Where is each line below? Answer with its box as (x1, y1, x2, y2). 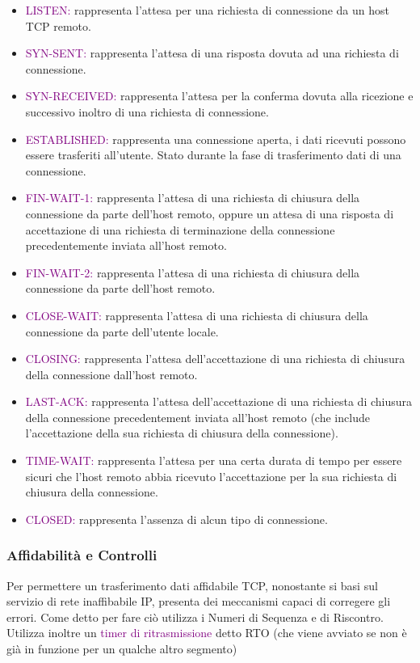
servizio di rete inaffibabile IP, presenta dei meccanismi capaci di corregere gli (6, 593, 391, 610)
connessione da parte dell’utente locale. (25, 323, 219, 340)
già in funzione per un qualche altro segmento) (6, 640, 237, 657)
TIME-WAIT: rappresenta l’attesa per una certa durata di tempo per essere (25, 452, 402, 469)
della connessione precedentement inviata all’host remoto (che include (25, 408, 370, 425)
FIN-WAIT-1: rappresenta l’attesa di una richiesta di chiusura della (25, 189, 360, 206)
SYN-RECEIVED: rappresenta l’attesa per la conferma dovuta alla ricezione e (25, 87, 414, 104)
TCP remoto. (25, 17, 91, 34)
